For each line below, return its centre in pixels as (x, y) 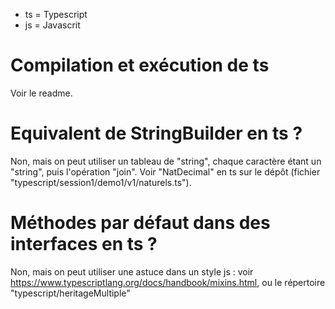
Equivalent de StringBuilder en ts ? (156, 133)
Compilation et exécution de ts (140, 65)
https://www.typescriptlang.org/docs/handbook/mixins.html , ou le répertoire (168, 282)
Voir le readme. (41, 93)
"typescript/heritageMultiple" (70, 293)
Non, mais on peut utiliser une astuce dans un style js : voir (132, 271)
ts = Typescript (56, 14)
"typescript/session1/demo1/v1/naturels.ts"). (101, 182)
